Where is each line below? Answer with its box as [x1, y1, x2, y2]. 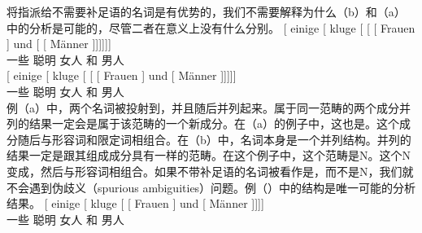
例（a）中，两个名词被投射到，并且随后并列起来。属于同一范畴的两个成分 [7, 99, 399, 116]
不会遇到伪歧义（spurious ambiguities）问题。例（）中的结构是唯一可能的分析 [7, 178, 416, 196]
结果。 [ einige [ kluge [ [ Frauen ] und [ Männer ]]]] [7, 195, 264, 212]
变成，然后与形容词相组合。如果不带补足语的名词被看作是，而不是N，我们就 [7, 162, 414, 179]
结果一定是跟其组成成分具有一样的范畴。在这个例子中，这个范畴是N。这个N [7, 147, 411, 164]
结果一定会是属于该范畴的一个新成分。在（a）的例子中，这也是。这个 [28, 115, 399, 132]
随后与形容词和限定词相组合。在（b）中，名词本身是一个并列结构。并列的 [17, 130, 411, 147]
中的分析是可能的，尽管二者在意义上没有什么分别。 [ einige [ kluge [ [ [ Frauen [7, 19, 415, 36]
